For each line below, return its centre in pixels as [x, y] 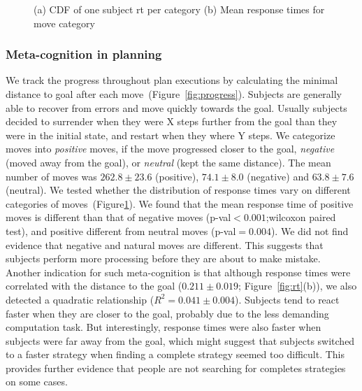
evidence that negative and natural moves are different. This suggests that [165, 244]
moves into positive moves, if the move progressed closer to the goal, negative [170, 149]
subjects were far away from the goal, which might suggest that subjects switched [180, 340]
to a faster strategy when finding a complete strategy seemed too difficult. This [175, 354]
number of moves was [51, 176]
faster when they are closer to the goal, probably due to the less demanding [167, 313]
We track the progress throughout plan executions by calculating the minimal [172, 80]
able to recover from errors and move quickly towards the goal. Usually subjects [176, 107]
